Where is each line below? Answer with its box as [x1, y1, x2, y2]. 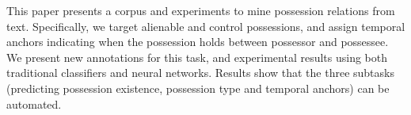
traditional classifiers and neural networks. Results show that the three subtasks [6, 64, 394, 81]
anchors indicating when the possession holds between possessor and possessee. [6, 33, 389, 50]
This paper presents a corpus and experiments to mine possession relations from [6, 2, 395, 18]
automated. [6, 95, 62, 112]
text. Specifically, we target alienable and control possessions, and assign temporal [6, 17, 405, 34]
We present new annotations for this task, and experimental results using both [6, 48, 387, 65]
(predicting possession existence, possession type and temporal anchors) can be [6, 79, 390, 96]
